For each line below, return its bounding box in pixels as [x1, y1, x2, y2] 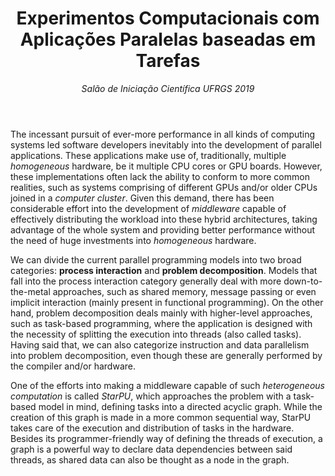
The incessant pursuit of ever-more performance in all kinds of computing [10, 128, 316, 140]
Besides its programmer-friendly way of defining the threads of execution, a [10, 432, 323, 444]
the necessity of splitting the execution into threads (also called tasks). [10, 328, 302, 340]
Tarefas [135, 50, 201, 72]
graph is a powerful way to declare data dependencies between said [10, 443, 293, 455]
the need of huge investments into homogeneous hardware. [10, 234, 257, 246]
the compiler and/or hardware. [10, 360, 136, 372]
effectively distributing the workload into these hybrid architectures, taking [10, 213, 318, 225]
